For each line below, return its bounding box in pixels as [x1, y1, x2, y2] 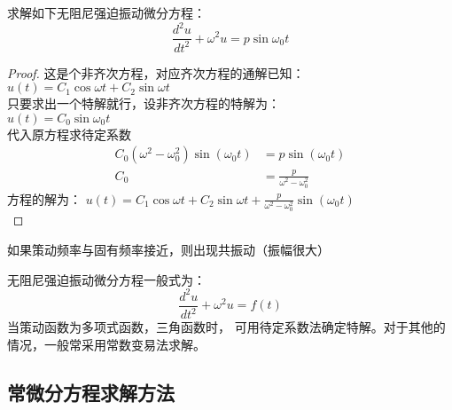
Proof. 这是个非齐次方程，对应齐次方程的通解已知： [7, 63, 305, 82]
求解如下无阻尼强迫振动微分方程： [7, 4, 206, 21]
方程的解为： [7, 189, 82, 208]
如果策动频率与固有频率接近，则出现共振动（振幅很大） [7, 240, 330, 258]
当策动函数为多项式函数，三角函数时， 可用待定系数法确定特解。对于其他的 [7, 318, 446, 336]
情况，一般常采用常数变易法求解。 [7, 335, 206, 353]
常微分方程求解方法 [7, 378, 175, 406]
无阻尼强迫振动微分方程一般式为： [7, 270, 206, 288]
